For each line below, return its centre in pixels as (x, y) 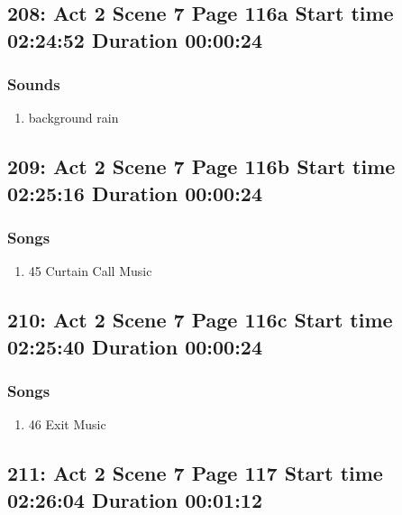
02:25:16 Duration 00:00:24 (135, 193)
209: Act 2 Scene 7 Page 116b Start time (201, 166)
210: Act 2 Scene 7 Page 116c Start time (200, 320)
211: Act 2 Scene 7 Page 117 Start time (195, 473)
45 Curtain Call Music (90, 271)
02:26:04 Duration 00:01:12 (135, 499)
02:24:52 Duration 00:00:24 (135, 39)
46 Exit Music (67, 424)
